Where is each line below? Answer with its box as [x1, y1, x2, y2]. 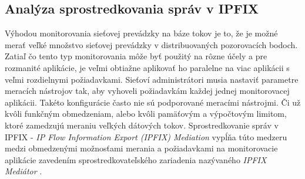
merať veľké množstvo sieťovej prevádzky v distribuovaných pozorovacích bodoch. [5, 38, 298, 50]
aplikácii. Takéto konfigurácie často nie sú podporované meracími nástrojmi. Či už [5, 96, 301, 108]
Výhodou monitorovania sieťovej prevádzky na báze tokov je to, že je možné [5, 27, 278, 39]
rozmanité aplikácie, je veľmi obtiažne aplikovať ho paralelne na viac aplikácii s [5, 61, 290, 73]
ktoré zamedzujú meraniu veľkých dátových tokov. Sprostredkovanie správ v [5, 119, 279, 131]
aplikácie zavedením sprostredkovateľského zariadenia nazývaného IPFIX [5, 153, 267, 166]
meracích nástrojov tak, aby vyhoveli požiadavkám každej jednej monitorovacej [5, 85, 290, 97]
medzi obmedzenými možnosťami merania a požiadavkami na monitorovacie [5, 142, 278, 154]
